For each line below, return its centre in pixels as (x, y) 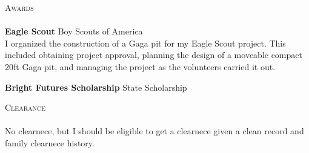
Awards (19, 7)
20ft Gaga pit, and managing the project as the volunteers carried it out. (140, 66)
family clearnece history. (50, 142)
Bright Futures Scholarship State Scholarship (96, 87)
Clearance (25, 107)
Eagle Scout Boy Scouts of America (74, 31)
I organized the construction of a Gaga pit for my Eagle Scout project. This (145, 43)
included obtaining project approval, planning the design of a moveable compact (154, 55)
